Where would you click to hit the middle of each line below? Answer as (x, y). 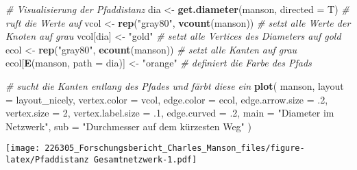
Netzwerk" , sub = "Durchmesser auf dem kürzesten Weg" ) (128, 126)
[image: (23, 148)
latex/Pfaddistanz (47, 160)
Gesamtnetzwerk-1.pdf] (145, 160)
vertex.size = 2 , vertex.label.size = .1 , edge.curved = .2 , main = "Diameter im (170, 113)
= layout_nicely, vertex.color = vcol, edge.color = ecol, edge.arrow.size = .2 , (167, 99)
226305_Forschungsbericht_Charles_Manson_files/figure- (175, 148)
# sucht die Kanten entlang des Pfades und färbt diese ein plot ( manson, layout (175, 85)
